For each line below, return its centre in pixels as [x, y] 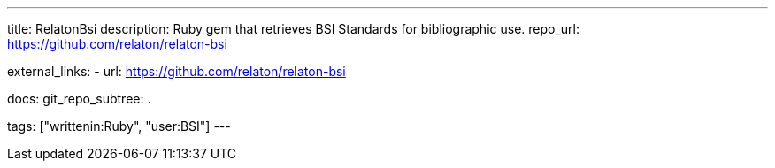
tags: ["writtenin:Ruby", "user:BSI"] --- [119, 126]
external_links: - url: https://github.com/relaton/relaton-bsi [176, 71]
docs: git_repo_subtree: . [79, 99]
